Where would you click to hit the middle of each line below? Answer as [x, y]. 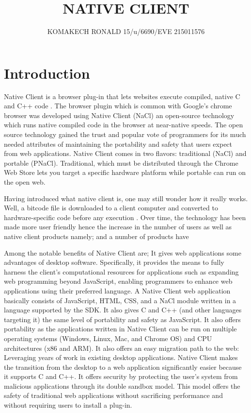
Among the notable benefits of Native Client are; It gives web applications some [123, 252]
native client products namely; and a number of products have [96, 236]
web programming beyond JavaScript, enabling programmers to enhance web [118, 281]
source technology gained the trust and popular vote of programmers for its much [125, 134]
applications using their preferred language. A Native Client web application [117, 290]
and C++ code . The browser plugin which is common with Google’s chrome [118, 106]
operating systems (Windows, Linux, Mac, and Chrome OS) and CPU [108, 338]
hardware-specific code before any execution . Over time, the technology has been [125, 217]
